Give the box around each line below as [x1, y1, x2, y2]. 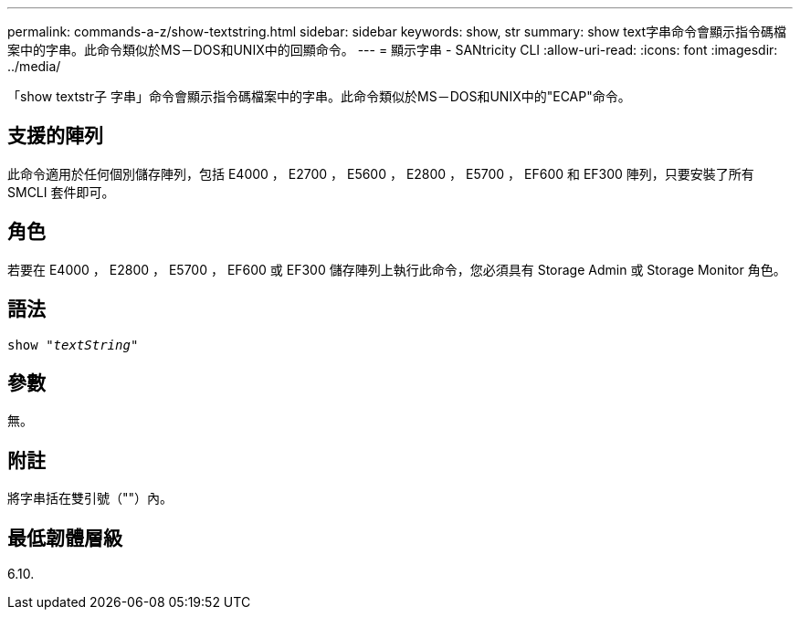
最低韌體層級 [7, 526, 122, 549]
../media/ [7, 58, 61, 74]
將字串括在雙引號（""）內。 [7, 490, 174, 507]
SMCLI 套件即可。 [7, 183, 115, 200]
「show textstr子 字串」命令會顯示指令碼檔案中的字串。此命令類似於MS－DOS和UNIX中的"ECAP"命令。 [7, 89, 631, 104]
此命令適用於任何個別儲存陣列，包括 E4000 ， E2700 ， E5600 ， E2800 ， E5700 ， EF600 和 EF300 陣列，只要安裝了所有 [7, 165, 754, 182]
